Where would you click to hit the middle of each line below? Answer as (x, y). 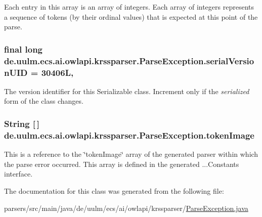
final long (24, 49)
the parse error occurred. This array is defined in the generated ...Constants (122, 164)
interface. (18, 174)
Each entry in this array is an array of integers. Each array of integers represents (129, 7)
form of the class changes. (44, 101)
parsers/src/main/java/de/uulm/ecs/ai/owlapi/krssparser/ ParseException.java (126, 208)
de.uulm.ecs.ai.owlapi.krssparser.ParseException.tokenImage (129, 135)
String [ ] (22, 123)
